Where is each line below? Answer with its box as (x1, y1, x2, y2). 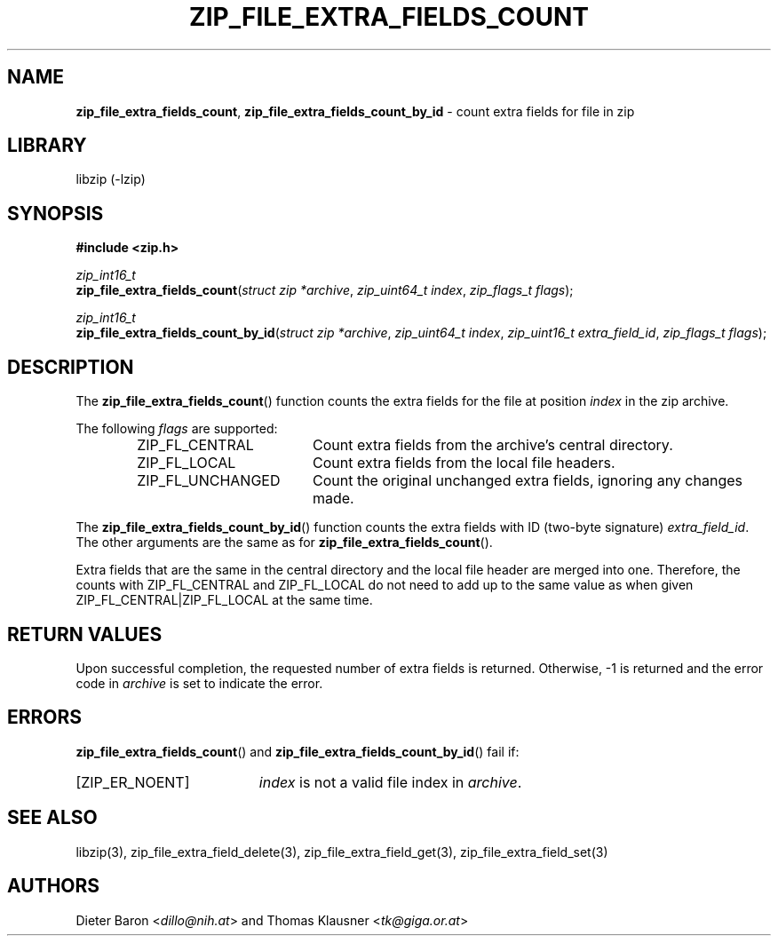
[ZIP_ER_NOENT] (75, 773, 190, 791)
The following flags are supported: (75, 421, 278, 437)
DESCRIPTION (7, 355, 134, 378)
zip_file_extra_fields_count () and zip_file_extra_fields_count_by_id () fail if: (75, 743, 520, 759)
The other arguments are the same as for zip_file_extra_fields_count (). (75, 535, 493, 551)
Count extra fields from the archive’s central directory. (312, 436, 673, 455)
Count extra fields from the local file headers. (312, 454, 615, 472)
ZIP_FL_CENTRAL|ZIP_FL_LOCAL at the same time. (75, 592, 373, 608)
